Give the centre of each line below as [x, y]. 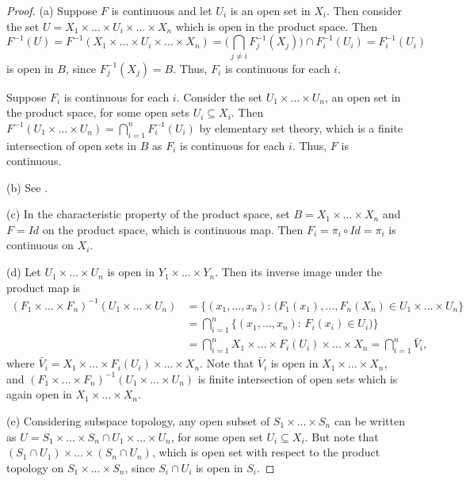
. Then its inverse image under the [298, 272]
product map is [44, 287]
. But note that [342, 436]
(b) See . [27, 187]
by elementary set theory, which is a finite [301, 127]
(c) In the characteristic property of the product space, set [148, 214]
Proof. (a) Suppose [52, 10]
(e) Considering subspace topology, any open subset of [138, 420]
